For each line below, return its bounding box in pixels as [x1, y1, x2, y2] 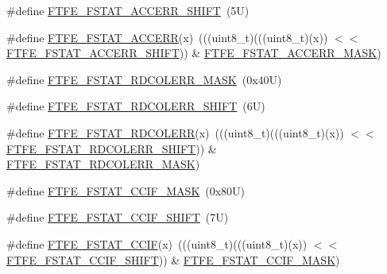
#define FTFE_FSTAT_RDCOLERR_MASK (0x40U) [6, 71, 282, 87]
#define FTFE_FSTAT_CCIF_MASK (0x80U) [6, 182, 246, 199]
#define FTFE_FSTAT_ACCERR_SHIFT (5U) [6, 2, 250, 18]
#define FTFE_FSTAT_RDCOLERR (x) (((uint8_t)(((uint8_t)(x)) [6, 124, 344, 141]
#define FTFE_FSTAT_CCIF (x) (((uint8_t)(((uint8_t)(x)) [6, 235, 308, 252]
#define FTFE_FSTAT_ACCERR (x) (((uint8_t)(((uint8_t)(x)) [6, 29, 328, 45]
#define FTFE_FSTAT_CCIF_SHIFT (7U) [6, 209, 229, 226]
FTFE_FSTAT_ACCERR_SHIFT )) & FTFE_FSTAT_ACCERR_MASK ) [6, 44, 381, 61]
